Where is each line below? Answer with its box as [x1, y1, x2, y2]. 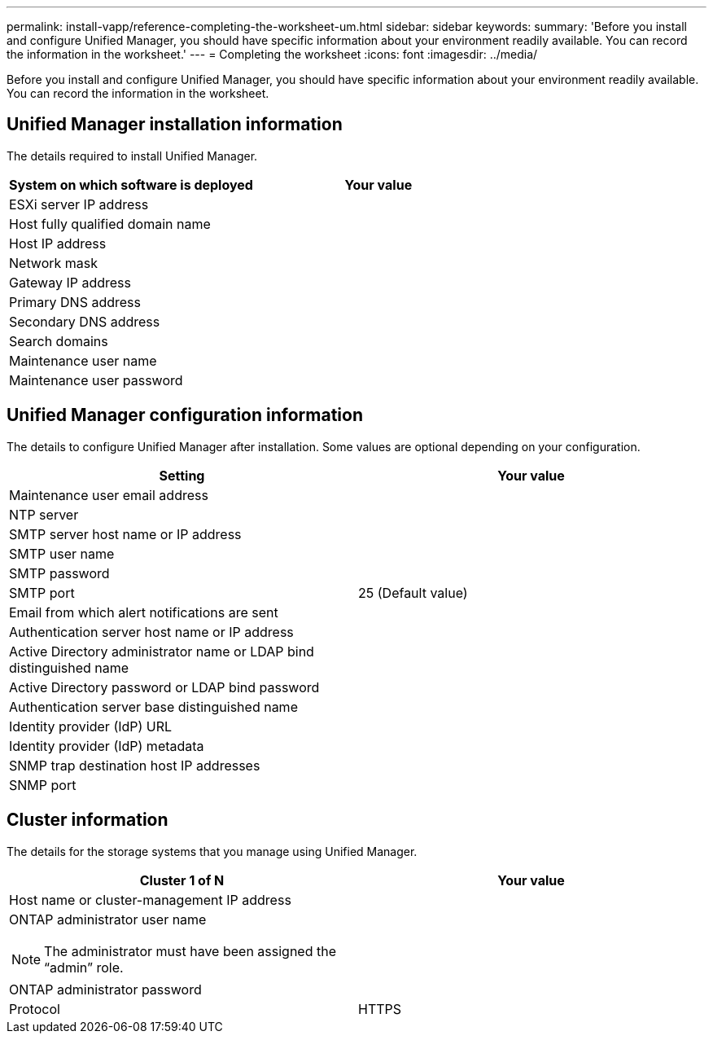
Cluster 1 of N [139, 871, 225, 889]
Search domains [9, 332, 108, 349]
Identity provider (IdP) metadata [9, 737, 204, 754]
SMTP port [9, 584, 75, 601]
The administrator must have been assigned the [44, 942, 337, 959]
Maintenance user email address [9, 486, 208, 503]
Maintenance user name [9, 352, 157, 369]
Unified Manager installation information [7, 114, 343, 135]
